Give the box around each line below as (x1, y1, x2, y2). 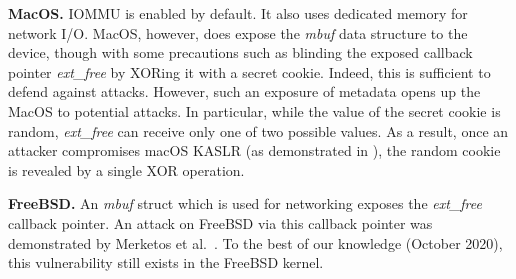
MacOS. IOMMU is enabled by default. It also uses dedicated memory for (8, 3, 468, 23)
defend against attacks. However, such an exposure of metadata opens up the (8, 81, 481, 102)
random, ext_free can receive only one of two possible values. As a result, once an (8, 120, 509, 141)
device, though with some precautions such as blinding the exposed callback (8, 42, 473, 63)
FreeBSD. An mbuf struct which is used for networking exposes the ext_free (8, 193, 482, 214)
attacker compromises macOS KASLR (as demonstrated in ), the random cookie (8, 140, 501, 161)
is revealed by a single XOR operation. (8, 159, 245, 180)
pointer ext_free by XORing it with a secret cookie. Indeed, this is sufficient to (8, 61, 491, 82)
